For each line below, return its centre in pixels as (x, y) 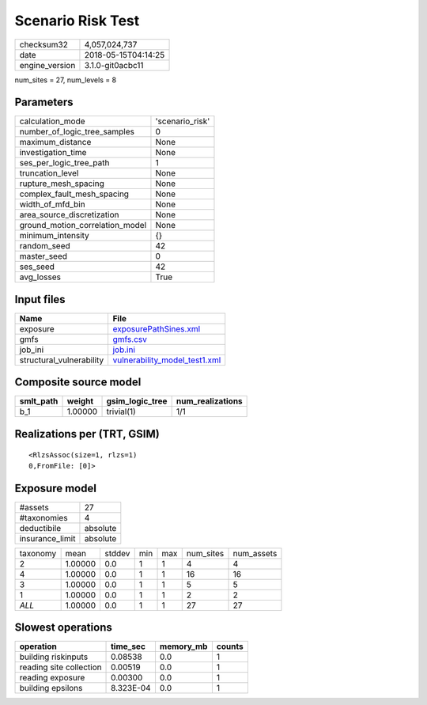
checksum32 (44, 44)
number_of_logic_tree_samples (77, 132)
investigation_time (53, 153)
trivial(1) (121, 411)
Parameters (44, 102)
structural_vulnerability (62, 360)
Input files (40, 299)
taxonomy (38, 553)
